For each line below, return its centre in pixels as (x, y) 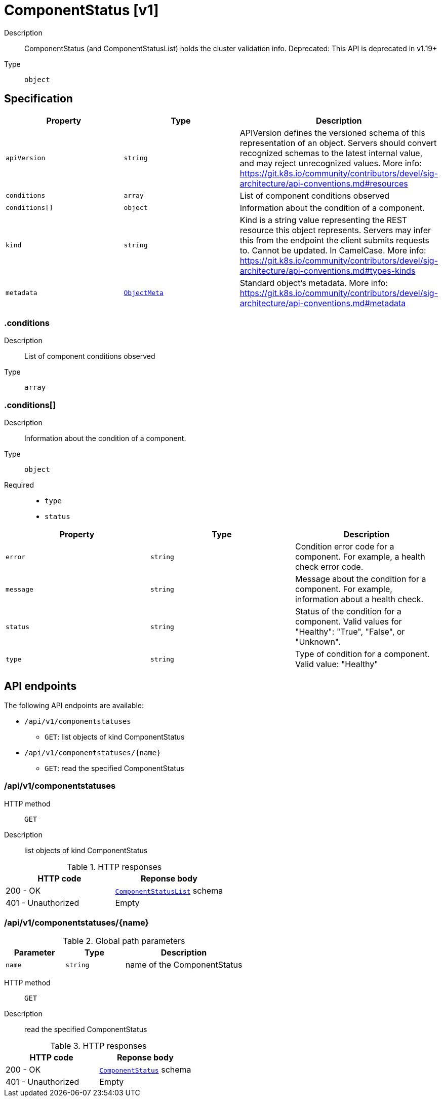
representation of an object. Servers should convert (338, 143)
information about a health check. (359, 599)
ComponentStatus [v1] (82, 10)
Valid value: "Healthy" (336, 664)
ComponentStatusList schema (169, 890)
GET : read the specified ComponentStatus (114, 768)
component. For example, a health (360, 557)
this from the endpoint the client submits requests (334, 240)
